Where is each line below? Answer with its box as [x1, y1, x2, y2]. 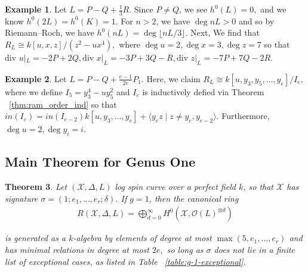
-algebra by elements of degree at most [73, 232, 212, 244]
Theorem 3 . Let [5, 180, 67, 193]
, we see [179, 3, 208, 15]
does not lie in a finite [214, 243, 295, 256]
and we [260, 3, 287, 15]
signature [5, 192, 38, 204]
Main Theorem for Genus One [5, 152, 196, 171]
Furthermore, [221, 110, 270, 122]
